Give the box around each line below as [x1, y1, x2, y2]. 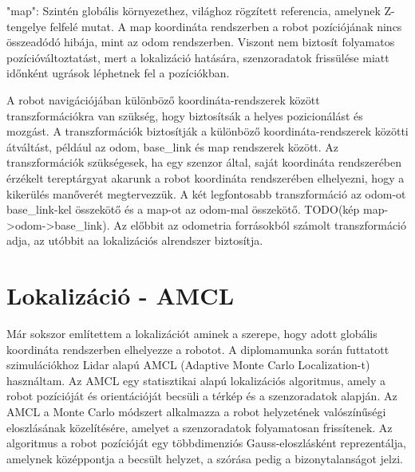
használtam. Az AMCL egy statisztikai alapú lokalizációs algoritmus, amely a [6, 372, 386, 388]
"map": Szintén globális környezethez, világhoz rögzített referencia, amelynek [6, 2, 381, 18]
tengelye [6, 18, 46, 34]
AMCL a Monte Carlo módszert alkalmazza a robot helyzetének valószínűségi [6, 403, 386, 419]
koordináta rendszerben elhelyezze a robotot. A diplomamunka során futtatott [6, 340, 389, 357]
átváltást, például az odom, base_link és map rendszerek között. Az [6, 138, 339, 155]
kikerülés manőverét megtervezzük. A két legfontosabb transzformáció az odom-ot [6, 185, 406, 202]
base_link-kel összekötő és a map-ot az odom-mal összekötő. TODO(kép [6, 201, 360, 218]
